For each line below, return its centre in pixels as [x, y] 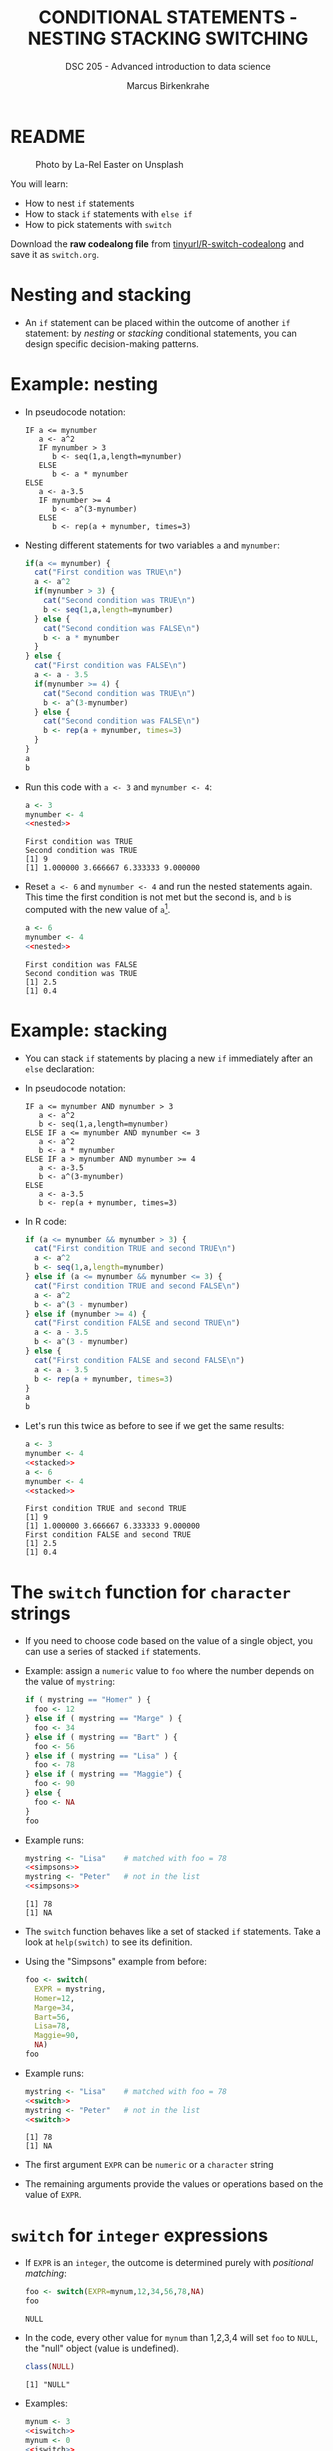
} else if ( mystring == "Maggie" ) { [103, 1774]
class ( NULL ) [49, 2367]
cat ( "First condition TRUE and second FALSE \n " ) [137, 1286]
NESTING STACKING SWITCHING [168, 38]
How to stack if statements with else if [108, 213]
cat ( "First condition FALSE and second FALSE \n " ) [139, 1360]
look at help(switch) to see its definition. [108, 1942]
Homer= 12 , [54, 1998]
